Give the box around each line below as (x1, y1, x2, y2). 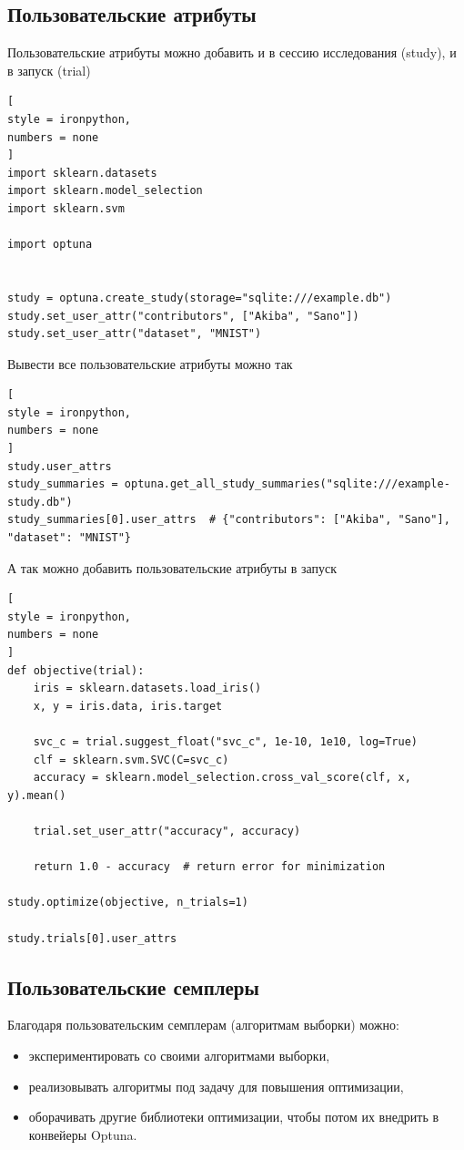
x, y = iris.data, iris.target (33, 699, 223, 713)
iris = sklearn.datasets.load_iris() (33, 682, 262, 695)
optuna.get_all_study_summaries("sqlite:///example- (124, 477, 450, 491)
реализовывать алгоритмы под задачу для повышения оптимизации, (28, 1076, 404, 1095)
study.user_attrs (7, 459, 112, 473)
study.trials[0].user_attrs (7, 931, 177, 945)
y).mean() (7, 788, 66, 802)
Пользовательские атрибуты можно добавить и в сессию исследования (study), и (7, 43, 457, 62)
